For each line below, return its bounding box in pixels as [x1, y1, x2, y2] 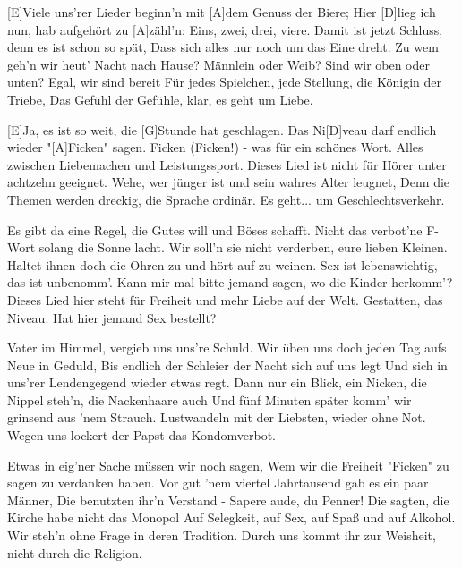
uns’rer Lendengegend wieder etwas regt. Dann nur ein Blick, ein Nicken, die [7, 373, 427, 392]
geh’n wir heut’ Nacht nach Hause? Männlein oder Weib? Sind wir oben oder [7, 55, 430, 73]
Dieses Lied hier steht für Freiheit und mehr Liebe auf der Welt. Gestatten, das [7, 290, 443, 309]
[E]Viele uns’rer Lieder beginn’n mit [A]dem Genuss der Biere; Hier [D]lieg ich [7, 3, 436, 21]
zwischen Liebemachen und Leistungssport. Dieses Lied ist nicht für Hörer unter [7, 155, 447, 174]
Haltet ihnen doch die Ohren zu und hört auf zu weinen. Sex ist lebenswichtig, [7, 255, 438, 274]
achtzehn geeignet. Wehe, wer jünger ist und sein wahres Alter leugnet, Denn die [7, 173, 450, 191]
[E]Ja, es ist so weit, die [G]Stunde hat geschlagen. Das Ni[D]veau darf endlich [7, 120, 437, 139]
